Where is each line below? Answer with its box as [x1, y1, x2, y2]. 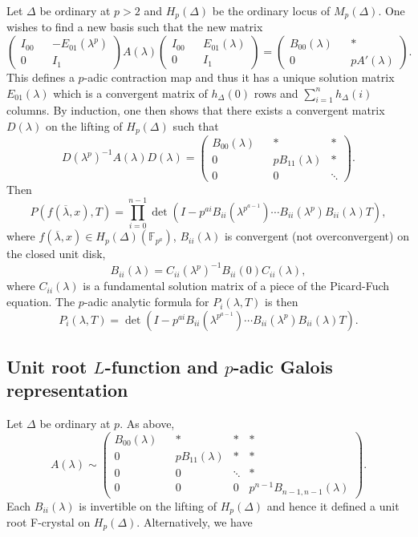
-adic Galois [233, 354, 333, 379]
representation [6, 378, 128, 402]
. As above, [120, 415, 175, 432]
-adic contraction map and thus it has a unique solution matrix [83, 69, 395, 86]
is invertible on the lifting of [79, 497, 217, 514]
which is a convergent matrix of [53, 84, 208, 101]
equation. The [6, 293, 75, 310]
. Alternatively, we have [136, 514, 253, 530]
